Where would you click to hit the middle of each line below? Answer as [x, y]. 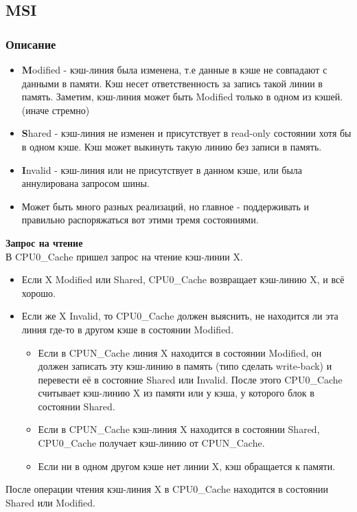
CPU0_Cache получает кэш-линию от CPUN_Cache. [151, 443]
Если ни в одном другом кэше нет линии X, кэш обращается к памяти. [187, 466]
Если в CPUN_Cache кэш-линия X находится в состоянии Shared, [179, 429]
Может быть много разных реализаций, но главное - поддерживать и [165, 206]
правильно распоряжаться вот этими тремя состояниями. [140, 220]
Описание [31, 44]
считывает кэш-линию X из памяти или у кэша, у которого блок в [176, 393]
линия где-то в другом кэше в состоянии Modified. [128, 329]
